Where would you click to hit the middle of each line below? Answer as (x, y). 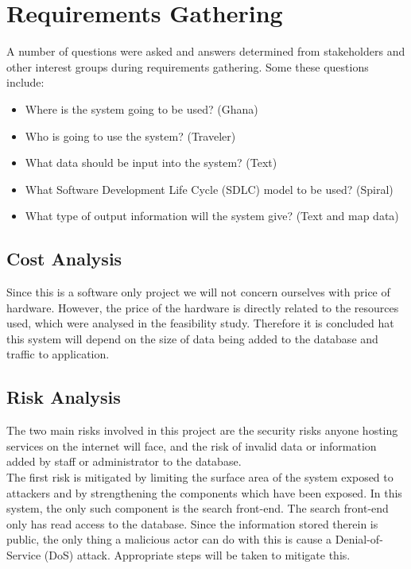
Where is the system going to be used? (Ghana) (142, 108)
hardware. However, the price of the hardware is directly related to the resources (203, 307)
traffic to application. (58, 354)
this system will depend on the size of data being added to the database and (192, 338)
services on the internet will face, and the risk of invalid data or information (192, 445)
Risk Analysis (64, 397)
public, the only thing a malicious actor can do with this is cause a (169, 539)
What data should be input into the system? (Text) (151, 163)
